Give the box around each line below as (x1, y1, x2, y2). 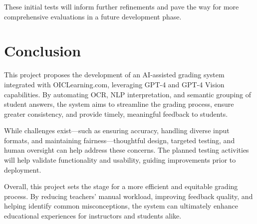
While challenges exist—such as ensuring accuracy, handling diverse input (4, 125, 230, 136)
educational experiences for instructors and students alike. (4, 211, 182, 221)
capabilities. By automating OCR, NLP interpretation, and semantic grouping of (4, 89, 251, 99)
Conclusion (4, 40, 81, 61)
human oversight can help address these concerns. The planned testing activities (4, 145, 249, 155)
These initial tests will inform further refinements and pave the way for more (4, 1, 239, 11)
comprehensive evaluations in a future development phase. (4, 11, 182, 21)
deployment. (4, 164, 41, 175)
